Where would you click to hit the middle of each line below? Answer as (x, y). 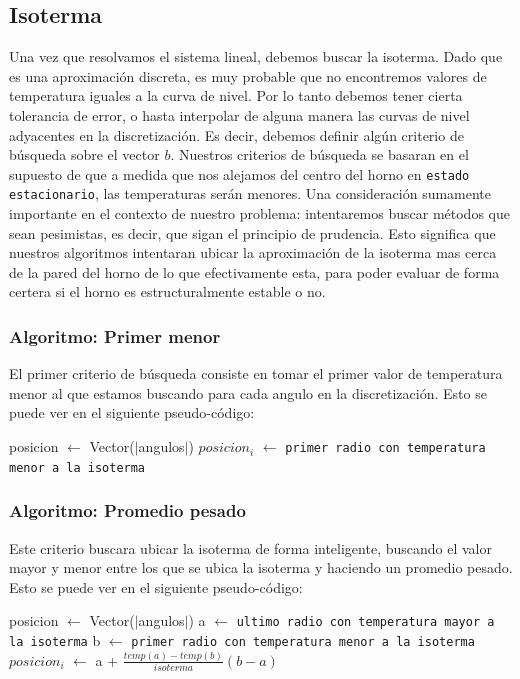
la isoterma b (55, 640)
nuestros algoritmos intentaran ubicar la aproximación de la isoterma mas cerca (253, 252)
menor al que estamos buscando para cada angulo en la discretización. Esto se (248, 392)
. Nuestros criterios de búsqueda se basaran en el (319, 154)
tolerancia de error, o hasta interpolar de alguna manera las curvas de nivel (239, 114)
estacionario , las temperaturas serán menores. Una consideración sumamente (250, 193)
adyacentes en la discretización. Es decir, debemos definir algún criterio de (236, 134)
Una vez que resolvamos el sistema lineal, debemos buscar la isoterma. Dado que (256, 56)
